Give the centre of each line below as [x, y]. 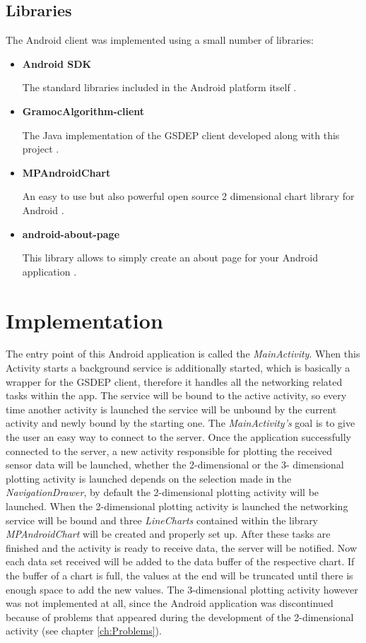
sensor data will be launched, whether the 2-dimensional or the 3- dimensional [175, 465]
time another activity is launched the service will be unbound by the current [171, 409]
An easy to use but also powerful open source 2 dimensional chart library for [188, 196]
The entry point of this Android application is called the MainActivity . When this [183, 354]
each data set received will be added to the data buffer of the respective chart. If [180, 561]
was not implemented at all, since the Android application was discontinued [170, 603]
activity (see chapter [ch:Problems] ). [84, 631]
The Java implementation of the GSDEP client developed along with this [181, 135]
